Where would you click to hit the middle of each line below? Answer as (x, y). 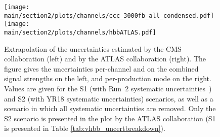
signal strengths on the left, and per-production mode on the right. (108, 78)
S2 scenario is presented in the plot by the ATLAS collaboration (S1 (110, 118)
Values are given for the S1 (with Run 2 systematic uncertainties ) (108, 88)
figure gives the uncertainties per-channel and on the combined (101, 68)
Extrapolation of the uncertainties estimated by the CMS (93, 48)
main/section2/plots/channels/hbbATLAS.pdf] (80, 32)
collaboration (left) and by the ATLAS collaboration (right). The (105, 59)
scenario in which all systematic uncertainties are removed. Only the (110, 108)
